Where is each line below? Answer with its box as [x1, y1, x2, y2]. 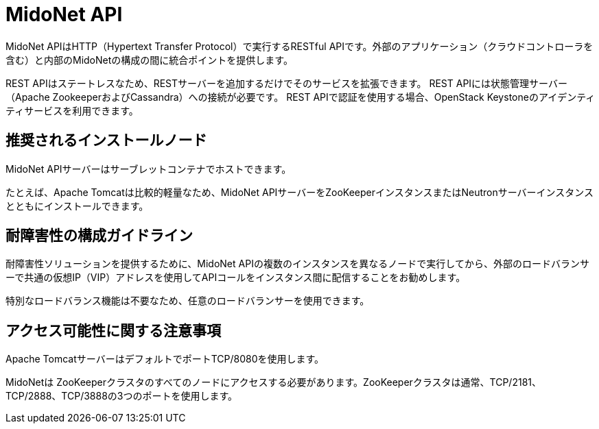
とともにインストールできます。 [5, 199, 149, 212]
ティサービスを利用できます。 [5, 104, 139, 117]
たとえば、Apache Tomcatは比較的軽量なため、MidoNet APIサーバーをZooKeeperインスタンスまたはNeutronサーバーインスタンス [5, 186, 594, 198]
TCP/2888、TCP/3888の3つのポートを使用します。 [5, 390, 238, 402]
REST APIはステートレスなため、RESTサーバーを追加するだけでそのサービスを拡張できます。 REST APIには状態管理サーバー [5, 77, 567, 89]
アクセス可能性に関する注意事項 [5, 321, 221, 339]
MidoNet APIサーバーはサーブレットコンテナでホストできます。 [5, 162, 292, 175]
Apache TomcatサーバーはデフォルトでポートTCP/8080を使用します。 [5, 353, 325, 365]
